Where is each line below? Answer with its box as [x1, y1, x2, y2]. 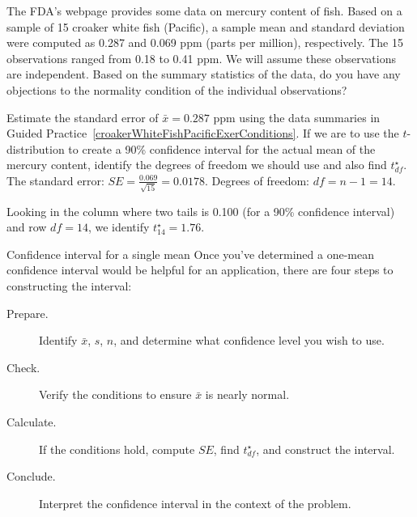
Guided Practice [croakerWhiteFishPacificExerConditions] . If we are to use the [6, 125, 399, 142]
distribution [6, 140, 65, 157]
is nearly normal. [205, 386, 290, 403]
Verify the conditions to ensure [39, 386, 192, 403]
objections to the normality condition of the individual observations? [6, 81, 347, 98]
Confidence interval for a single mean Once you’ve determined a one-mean [6, 245, 374, 262]
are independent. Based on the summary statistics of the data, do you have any [6, 66, 401, 83]
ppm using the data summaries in [213, 108, 381, 125]
